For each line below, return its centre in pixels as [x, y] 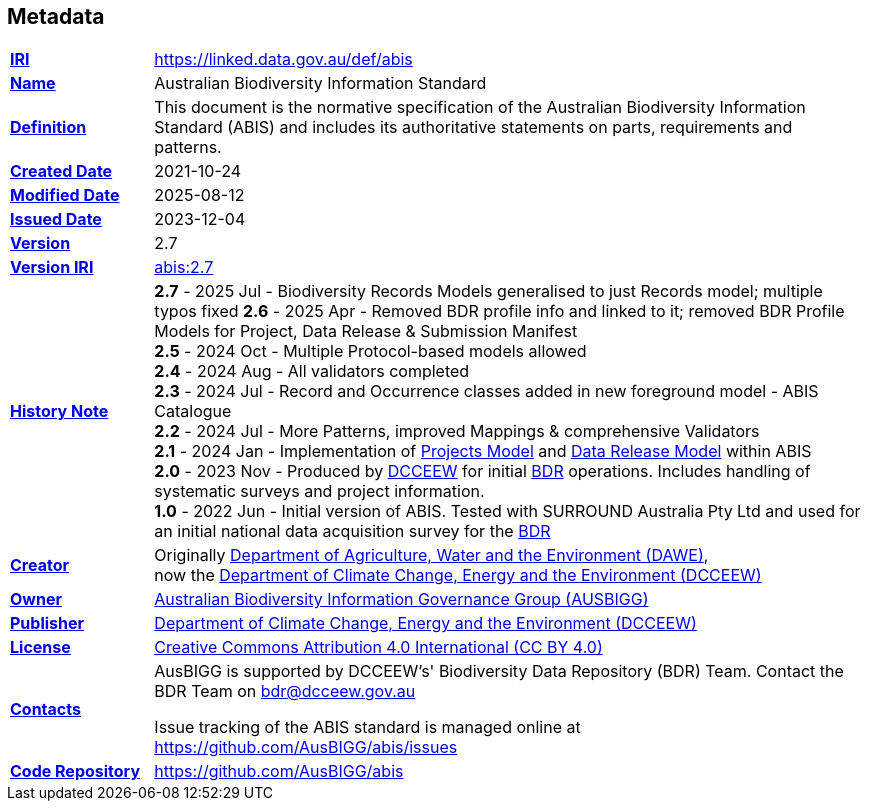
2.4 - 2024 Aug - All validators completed [312, 371]
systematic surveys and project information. [319, 491]
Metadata [56, 16]
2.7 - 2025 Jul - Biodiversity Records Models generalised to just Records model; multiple [488, 291]
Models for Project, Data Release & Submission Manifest [366, 331]
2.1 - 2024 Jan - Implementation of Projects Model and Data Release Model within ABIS [483, 451]
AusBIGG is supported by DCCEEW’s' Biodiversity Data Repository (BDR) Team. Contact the [499, 671]
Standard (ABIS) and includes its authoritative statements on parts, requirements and [473, 127]
